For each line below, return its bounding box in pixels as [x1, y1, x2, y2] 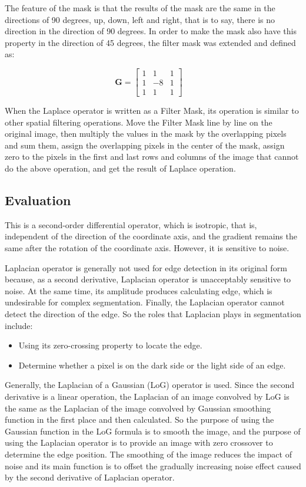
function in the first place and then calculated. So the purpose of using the [5, 413, 274, 426]
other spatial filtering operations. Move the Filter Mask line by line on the [5, 116, 272, 128]
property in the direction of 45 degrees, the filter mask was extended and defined [5, 36, 296, 48]
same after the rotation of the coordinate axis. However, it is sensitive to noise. [5, 242, 290, 254]
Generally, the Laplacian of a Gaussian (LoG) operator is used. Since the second [5, 379, 294, 391]
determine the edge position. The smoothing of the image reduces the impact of [5, 447, 292, 460]
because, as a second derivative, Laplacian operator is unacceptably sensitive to [5, 273, 291, 285]
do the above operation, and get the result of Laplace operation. [5, 162, 236, 175]
